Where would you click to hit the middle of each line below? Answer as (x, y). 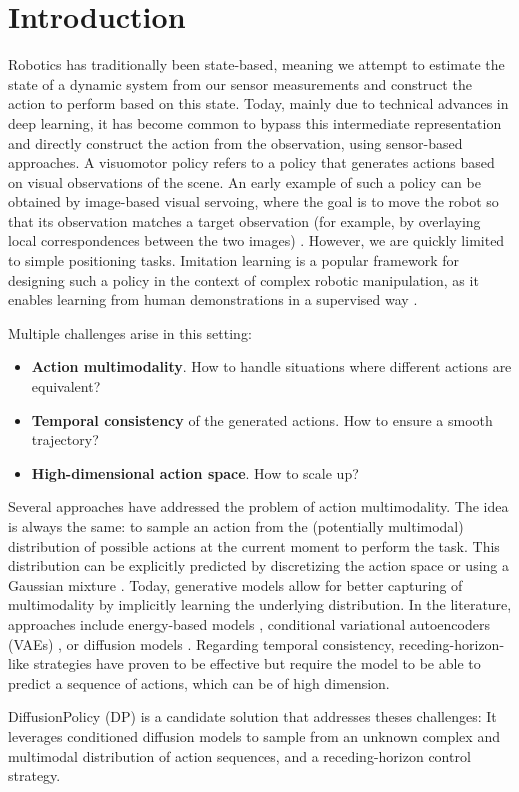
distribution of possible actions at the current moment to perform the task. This (254, 545)
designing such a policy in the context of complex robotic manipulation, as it (243, 279)
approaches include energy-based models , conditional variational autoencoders (249, 623)
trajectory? (65, 439)
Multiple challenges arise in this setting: (130, 332)
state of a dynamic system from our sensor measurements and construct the (240, 83)
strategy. (34, 775)
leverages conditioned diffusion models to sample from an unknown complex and (254, 735)
